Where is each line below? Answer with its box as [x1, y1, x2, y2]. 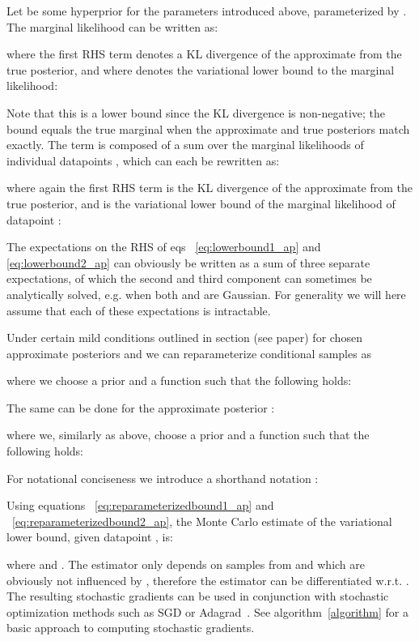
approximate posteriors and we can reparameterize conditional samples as [6, 344, 371, 361]
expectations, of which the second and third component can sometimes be [6, 270, 372, 287]
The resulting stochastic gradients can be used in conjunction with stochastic [6, 588, 389, 605]
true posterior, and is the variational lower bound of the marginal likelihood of [6, 194, 396, 212]
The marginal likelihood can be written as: [6, 18, 218, 35]
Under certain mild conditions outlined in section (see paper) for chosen [6, 329, 362, 346]
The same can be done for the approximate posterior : [6, 399, 275, 416]
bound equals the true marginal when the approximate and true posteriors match [6, 120, 410, 137]
